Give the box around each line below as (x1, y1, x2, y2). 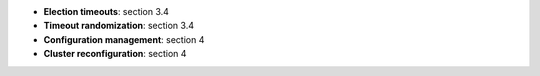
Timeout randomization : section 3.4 (43, 20, 195, 32)
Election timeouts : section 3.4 (43, 6, 170, 17)
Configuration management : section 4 (43, 33, 205, 45)
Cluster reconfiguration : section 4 (43, 48, 187, 60)
